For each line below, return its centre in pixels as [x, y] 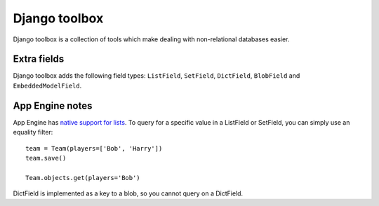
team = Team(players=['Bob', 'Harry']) [94, 148]
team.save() [46, 158]
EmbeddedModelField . [47, 85]
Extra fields [39, 59]
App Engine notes [53, 105]
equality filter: [33, 132]
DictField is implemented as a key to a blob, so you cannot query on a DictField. [128, 193]
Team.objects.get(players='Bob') [83, 178]
